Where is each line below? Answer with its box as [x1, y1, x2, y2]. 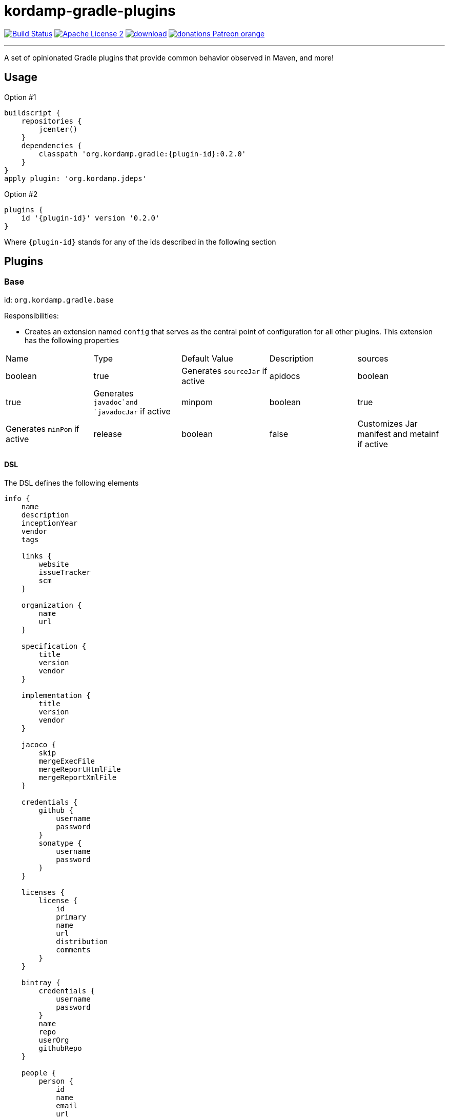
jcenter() [38, 125, 78, 133]
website [38, 560, 69, 569]
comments [56, 946, 91, 954]
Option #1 [4, 92, 36, 102]
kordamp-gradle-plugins [4, 2, 176, 19]
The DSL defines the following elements [4, 478, 139, 488]
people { [21, 1069, 56, 1077]
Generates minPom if [6, 423, 79, 434]
